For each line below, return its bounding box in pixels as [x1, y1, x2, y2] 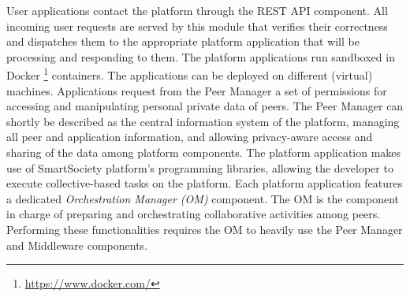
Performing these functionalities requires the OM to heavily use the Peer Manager [6, 221, 403, 237]
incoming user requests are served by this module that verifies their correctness [6, 17, 388, 34]
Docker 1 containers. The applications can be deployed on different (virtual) [6, 65, 373, 84]
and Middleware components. [6, 236, 148, 253]
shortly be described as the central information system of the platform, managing [6, 113, 400, 129]
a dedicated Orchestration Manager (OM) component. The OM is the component [6, 190, 399, 206]
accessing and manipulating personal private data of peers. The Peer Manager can [6, 98, 404, 114]
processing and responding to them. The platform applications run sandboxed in [6, 48, 395, 65]
